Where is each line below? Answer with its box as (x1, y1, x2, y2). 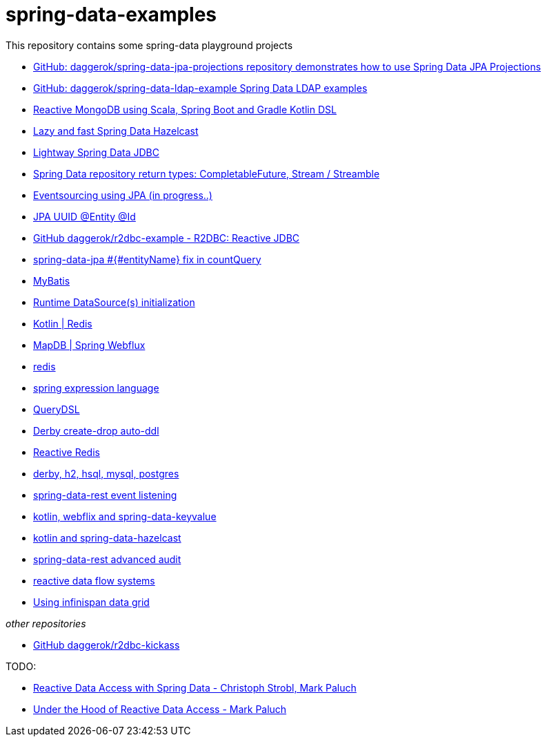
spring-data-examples (6, 3, 217, 26)
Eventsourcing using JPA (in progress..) (33, 189, 212, 201)
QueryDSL (33, 403, 80, 415)
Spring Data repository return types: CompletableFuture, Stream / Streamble (33, 167, 380, 180)
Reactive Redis (33, 446, 100, 458)
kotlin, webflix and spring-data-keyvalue (33, 510, 217, 522)
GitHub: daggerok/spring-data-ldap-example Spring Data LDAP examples (33, 82, 368, 94)
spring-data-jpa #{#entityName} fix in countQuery (33, 253, 261, 265)
